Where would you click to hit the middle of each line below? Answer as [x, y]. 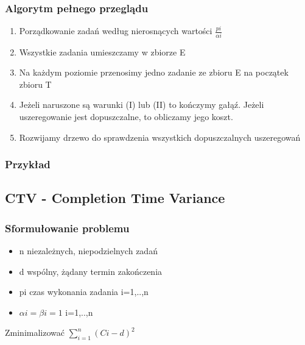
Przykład [28, 164]
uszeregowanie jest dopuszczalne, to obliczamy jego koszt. [126, 116]
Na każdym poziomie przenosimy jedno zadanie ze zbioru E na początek [154, 72]
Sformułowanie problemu [67, 228]
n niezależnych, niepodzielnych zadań [88, 250]
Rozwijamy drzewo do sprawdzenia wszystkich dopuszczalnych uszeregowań [160, 137]
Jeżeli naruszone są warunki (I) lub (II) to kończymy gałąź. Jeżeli [142, 105]
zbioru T [35, 84]
